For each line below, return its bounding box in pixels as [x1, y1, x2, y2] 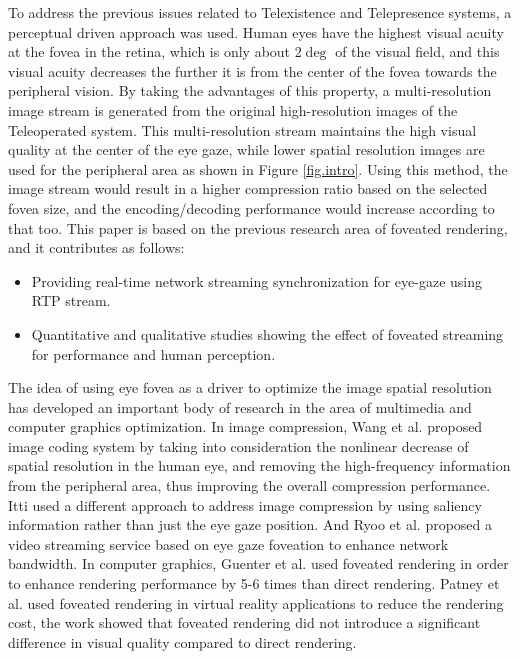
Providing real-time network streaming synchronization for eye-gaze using [31, 270, 483, 291]
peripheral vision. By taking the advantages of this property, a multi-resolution [8, 80, 492, 101]
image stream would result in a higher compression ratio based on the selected [8, 178, 488, 199]
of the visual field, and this [335, 41, 500, 62]
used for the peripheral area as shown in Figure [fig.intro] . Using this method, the [8, 158, 508, 179]
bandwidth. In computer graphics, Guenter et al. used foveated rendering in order [8, 553, 509, 574]
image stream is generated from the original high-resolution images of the [8, 99, 458, 120]
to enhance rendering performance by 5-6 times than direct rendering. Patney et [8, 573, 500, 594]
